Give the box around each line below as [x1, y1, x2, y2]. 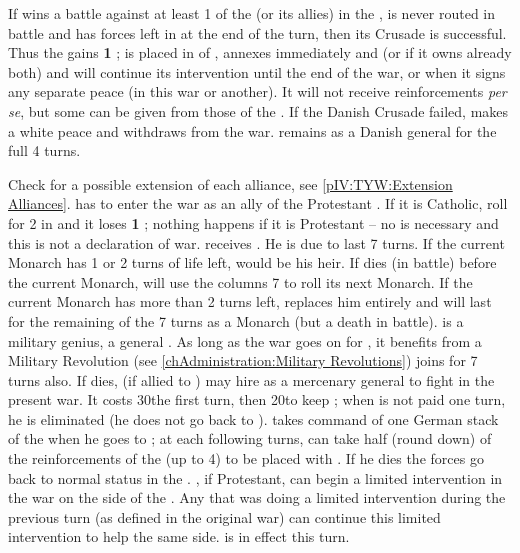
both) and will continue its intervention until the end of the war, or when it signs [8, 61, 506, 82]
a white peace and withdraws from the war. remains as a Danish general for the [8, 120, 497, 141]
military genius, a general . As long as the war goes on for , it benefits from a [8, 330, 482, 351]
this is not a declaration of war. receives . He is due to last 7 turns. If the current [8, 232, 505, 253]
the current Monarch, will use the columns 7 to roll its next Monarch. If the [8, 271, 473, 292]
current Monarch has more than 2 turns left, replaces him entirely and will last [8, 291, 492, 312]
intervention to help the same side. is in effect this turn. [8, 526, 350, 547]
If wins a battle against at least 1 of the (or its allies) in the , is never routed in [8, 3, 496, 23]
